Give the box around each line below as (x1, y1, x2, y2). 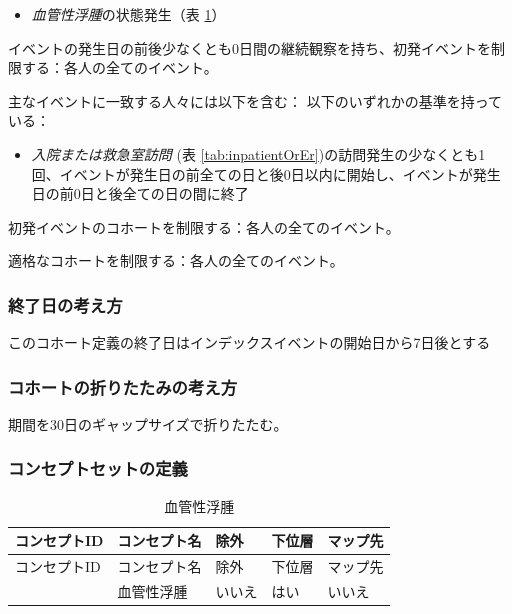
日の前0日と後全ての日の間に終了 (31, 183, 249, 204)
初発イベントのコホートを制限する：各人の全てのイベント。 (8, 216, 400, 237)
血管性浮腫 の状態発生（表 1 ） (31, 4, 226, 24)
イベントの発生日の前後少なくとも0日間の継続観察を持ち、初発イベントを (8, 37, 491, 58)
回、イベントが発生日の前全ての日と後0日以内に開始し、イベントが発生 (31, 163, 501, 184)
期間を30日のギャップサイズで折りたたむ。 (8, 413, 288, 434)
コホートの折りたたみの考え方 (8, 374, 238, 399)
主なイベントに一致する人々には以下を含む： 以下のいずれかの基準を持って (8, 90, 502, 111)
